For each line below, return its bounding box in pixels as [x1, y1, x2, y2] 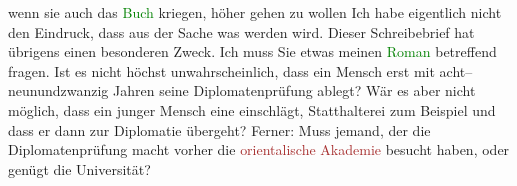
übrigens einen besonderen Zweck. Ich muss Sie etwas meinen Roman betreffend [8, 41, 497, 62]
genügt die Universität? [8, 158, 151, 179]
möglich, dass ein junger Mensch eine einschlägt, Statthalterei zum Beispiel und [8, 99, 496, 120]
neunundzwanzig [8, 80, 109, 101]
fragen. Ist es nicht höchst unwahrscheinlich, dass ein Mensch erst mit [8, 60, 435, 81]
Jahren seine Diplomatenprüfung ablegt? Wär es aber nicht [113, 80, 476, 101]
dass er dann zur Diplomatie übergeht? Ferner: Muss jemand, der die [8, 119, 431, 140]
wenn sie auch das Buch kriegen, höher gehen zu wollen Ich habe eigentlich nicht [8, 2, 502, 22]
